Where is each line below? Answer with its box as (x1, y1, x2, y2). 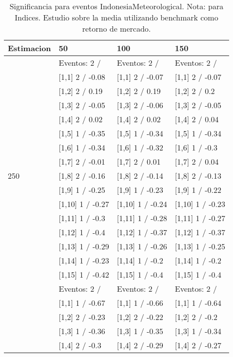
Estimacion (8, 42, 51, 54)
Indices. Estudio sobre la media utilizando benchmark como (15, 12, 218, 23)
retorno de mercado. (82, 23, 151, 34)
